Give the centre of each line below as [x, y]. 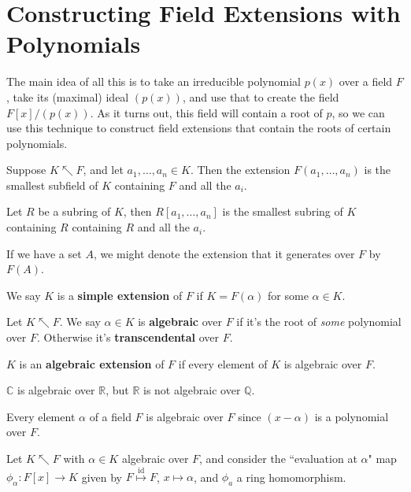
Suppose [26, 170]
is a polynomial [352, 416]
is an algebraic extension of [92, 363]
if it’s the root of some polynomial [319, 322]
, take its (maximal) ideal [68, 96]
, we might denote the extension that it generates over [224, 253]
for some [288, 295]
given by [102, 477]
